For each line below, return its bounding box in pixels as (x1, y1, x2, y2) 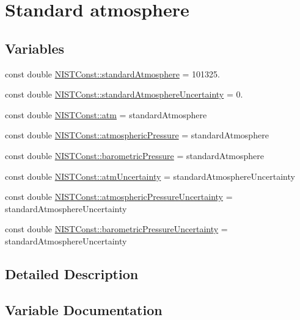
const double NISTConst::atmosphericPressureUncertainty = (5, 190, 233, 203)
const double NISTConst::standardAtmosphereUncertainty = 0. (5, 88, 243, 101)
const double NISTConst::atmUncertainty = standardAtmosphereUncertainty (5, 169, 295, 182)
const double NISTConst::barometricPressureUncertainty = (5, 222, 228, 235)
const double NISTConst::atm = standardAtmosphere (5, 108, 207, 121)
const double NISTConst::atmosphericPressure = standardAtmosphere (5, 129, 269, 141)
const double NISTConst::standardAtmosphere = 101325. (5, 67, 220, 80)
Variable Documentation (5, 300, 163, 319)
